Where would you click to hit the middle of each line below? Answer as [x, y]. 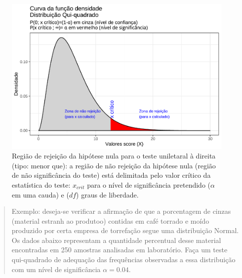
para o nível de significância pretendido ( [149, 184]
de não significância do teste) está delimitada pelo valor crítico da [111, 175]
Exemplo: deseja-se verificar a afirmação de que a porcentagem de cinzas [121, 211]
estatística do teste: [41, 184]
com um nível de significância [56, 269]
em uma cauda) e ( [40, 194]
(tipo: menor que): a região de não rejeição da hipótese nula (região [114, 165]
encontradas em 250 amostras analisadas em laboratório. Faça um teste [120, 250]
